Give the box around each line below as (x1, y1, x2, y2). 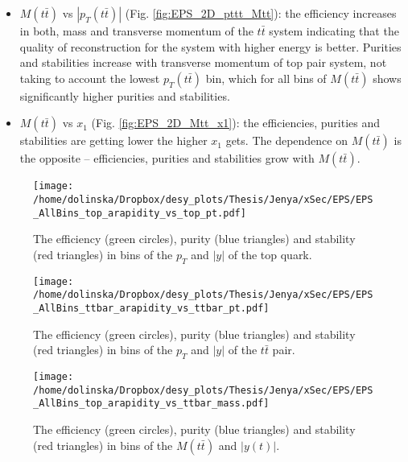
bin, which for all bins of (205, 69, 327, 86)
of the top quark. (228, 245, 312, 262)
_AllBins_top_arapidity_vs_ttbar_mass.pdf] (33, 398, 270, 410)
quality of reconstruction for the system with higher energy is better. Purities (19, 38, 402, 55)
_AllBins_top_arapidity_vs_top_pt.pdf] (33, 207, 246, 219)
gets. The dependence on (225, 132, 348, 149)
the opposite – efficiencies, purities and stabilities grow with (19, 150, 315, 167)
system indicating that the (269, 23, 399, 39)
